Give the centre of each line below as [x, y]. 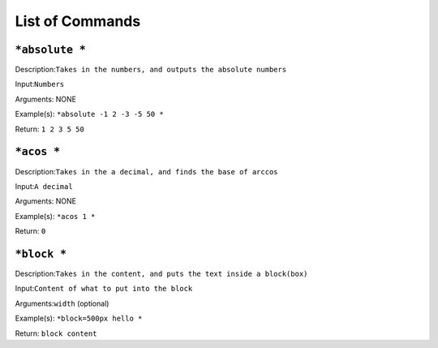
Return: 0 [30, 231]
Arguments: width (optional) [62, 303]
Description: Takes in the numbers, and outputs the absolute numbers [151, 70]
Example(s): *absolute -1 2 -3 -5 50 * [89, 114]
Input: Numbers [40, 84]
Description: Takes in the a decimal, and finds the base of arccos [146, 171]
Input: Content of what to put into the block [104, 289]
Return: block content [56, 333]
